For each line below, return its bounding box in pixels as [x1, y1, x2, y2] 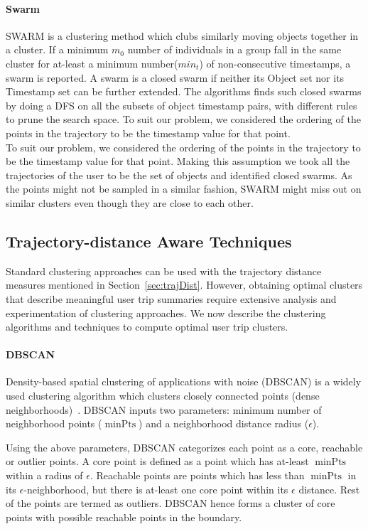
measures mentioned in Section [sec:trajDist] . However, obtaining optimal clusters [6, 277, 363, 292]
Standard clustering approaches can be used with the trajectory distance [6, 263, 322, 278]
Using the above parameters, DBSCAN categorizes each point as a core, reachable [6, 439, 363, 454]
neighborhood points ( [6, 416, 102, 431]
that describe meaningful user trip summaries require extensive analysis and [6, 291, 337, 306]
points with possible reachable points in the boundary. [6, 509, 242, 524]
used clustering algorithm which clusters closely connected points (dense [6, 388, 320, 403]
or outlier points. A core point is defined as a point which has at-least [6, 454, 309, 469]
